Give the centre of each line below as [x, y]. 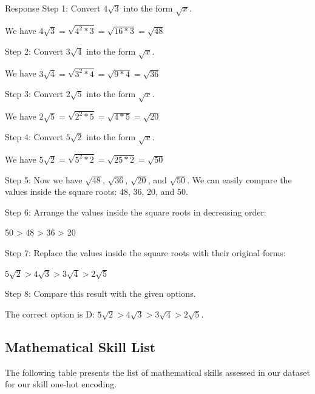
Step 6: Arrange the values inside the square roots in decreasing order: [136, 212]
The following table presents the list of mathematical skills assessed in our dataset [157, 372]
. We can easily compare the [239, 179]
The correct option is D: [50, 314]
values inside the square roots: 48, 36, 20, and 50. [97, 192]
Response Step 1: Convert [53, 8]
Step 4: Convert [34, 136]
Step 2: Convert [34, 51]
